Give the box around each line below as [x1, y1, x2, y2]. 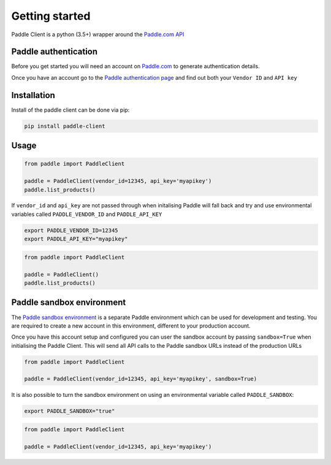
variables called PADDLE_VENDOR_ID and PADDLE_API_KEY [11, 210, 162, 218]
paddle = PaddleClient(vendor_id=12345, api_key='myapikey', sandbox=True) [24, 375, 257, 383]
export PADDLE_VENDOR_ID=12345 [24, 227, 119, 234]
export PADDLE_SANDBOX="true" [24, 408, 115, 415]
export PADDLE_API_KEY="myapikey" [24, 236, 128, 242]
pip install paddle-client [24, 123, 105, 129]
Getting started [11, 9, 91, 23]
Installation [11, 90, 55, 101]
